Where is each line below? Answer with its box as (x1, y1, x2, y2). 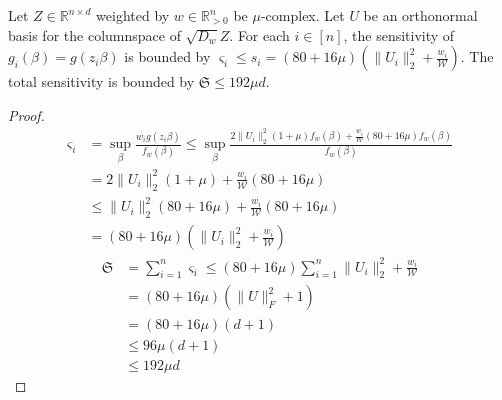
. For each (229, 24, 290, 45)
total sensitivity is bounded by (8, 71, 195, 92)
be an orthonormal (363, 5, 478, 25)
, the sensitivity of (343, 24, 455, 45)
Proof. (8, 104, 45, 125)
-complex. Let (260, 5, 345, 25)
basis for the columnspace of (8, 24, 181, 45)
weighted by (96, 5, 170, 25)
